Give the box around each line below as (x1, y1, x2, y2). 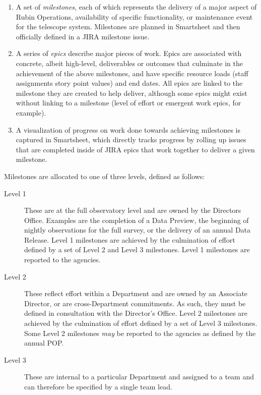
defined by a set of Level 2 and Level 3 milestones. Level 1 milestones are (24, 244, 250, 255)
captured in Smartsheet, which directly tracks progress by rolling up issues (16, 134, 246, 145)
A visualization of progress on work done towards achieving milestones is (16, 124, 240, 135)
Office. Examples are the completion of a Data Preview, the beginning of (24, 214, 249, 225)
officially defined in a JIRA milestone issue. (16, 31, 150, 41)
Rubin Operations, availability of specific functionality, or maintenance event (16, 11, 253, 22)
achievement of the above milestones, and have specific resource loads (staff (16, 68, 248, 78)
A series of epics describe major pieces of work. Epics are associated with (16, 48, 242, 59)
